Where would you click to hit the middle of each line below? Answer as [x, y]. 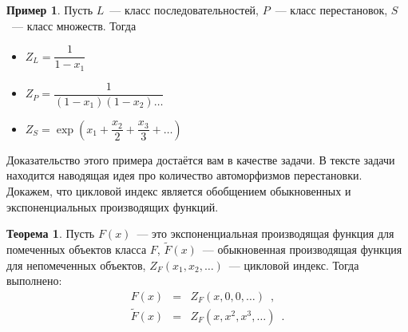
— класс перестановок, [331, 10]
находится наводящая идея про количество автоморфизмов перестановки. [184, 175]
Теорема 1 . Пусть [51, 233]
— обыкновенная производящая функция [302, 249]
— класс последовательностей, [184, 10]
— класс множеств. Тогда [74, 25]
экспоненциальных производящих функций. [113, 206]
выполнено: [34, 281]
